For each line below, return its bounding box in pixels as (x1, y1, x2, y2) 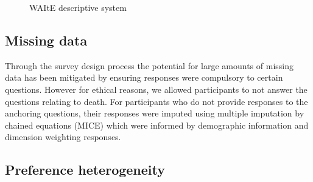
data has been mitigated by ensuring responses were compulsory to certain (5, 71, 283, 84)
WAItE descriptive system (29, 1, 127, 13)
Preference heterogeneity (5, 160, 166, 179)
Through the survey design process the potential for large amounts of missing (5, 59, 294, 72)
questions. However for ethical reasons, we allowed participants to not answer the (5, 83, 308, 95)
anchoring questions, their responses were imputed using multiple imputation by (5, 107, 304, 120)
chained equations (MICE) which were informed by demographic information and (5, 118, 309, 131)
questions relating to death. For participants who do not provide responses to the (5, 95, 308, 107)
